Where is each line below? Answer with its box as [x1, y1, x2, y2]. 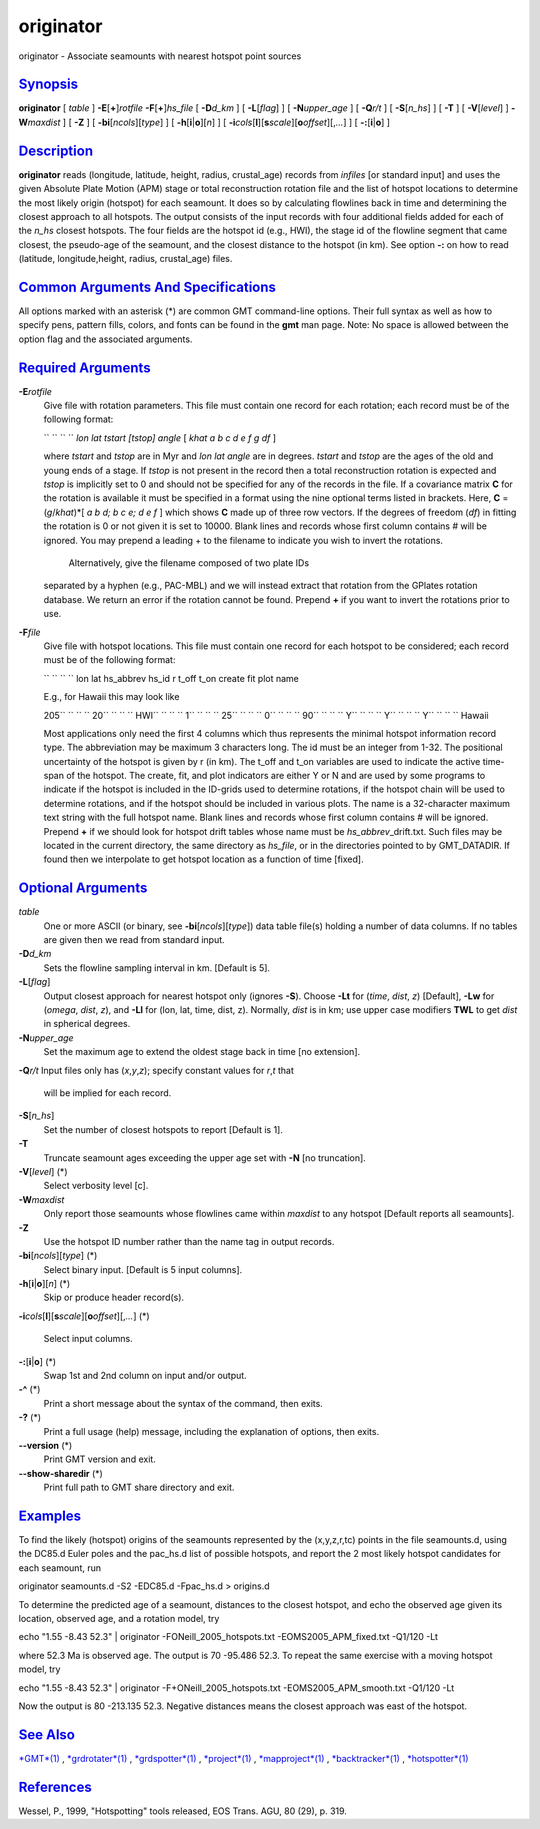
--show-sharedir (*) [18, 1467, 104, 1479]
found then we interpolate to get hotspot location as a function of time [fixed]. [43, 853, 364, 865]
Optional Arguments [18, 880, 148, 897]
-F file [18, 626, 41, 638]
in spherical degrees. [43, 1018, 131, 1030]
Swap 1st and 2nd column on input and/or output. [43, 1370, 247, 1382]
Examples [18, 1507, 82, 1524]
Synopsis [18, 76, 79, 93]
